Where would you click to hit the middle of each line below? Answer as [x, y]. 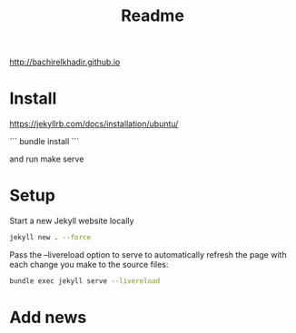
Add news [48, 318]
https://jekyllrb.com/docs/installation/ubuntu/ [94, 124]
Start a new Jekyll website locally [72, 221]
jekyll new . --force [50, 238]
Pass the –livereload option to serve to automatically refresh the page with [148, 254]
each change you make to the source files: [89, 264]
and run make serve [47, 159]
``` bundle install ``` [44, 142]
